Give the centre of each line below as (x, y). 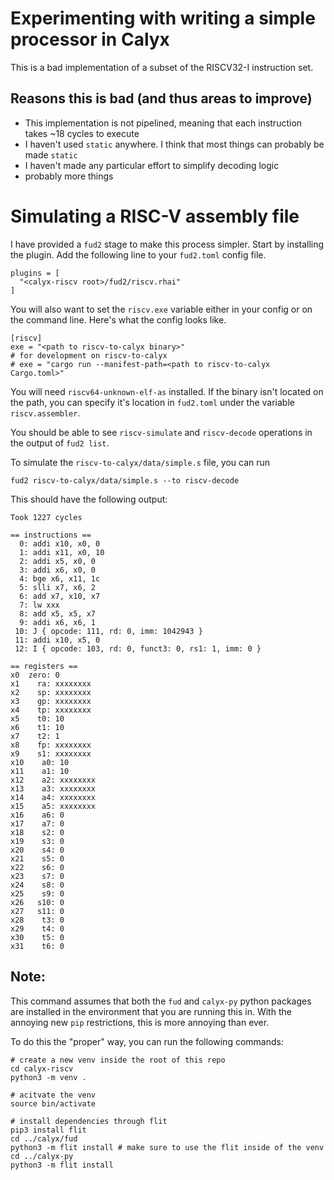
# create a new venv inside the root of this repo (118, 1060)
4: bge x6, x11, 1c (60, 578)
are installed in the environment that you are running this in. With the (151, 1011)
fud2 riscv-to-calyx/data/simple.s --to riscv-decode (125, 480)
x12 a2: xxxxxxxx (53, 780)
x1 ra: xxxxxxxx (51, 683)
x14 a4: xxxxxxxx (53, 797)
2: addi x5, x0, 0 (58, 561)
